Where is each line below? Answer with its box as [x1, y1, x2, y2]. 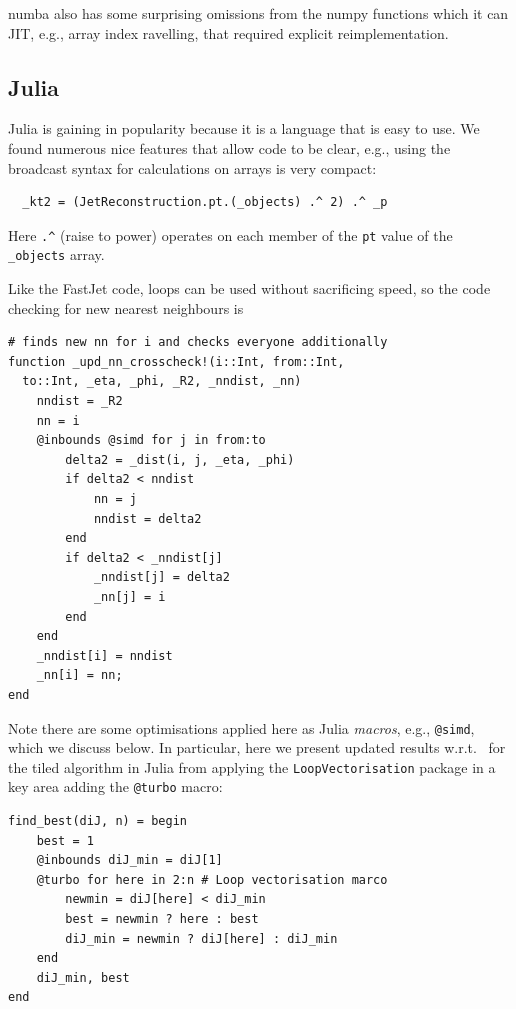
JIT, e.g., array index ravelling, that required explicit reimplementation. [8, 22, 449, 43]
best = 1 [36, 833, 94, 848]
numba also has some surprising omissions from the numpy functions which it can [8, 3, 509, 23]
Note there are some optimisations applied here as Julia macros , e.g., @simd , [8, 717, 475, 738]
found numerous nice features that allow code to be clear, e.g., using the [8, 137, 451, 158]
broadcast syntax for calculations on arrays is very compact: [8, 157, 377, 178]
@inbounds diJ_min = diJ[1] [36, 853, 223, 868]
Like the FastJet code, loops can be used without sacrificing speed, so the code [8, 278, 491, 299]
